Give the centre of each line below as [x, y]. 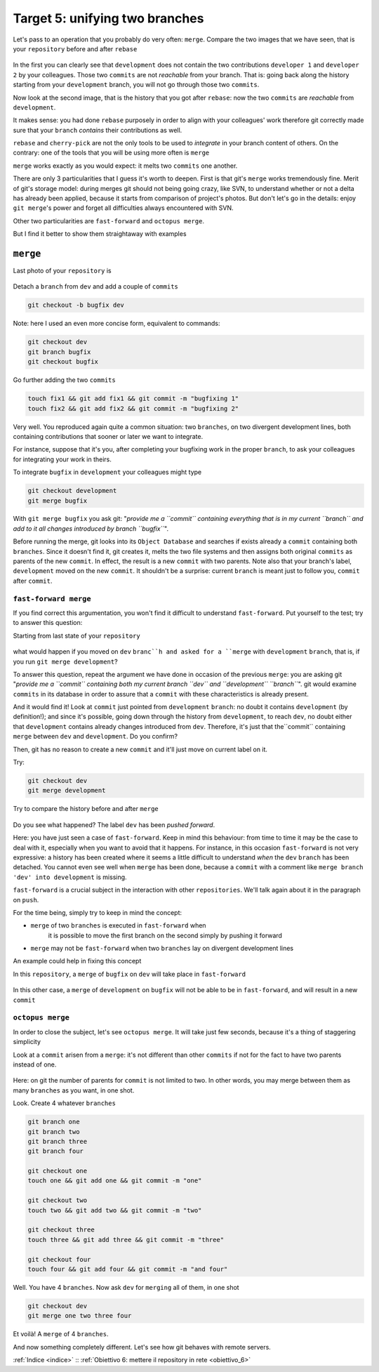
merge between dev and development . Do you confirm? [95, 737]
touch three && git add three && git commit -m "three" [126, 1240]
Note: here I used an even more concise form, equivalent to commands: [117, 324]
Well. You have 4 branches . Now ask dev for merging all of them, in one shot [126, 1287]
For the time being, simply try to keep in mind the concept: [98, 912]
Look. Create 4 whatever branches [64, 1103]
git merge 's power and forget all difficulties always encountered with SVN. [123, 208]
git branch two [54, 1132]
